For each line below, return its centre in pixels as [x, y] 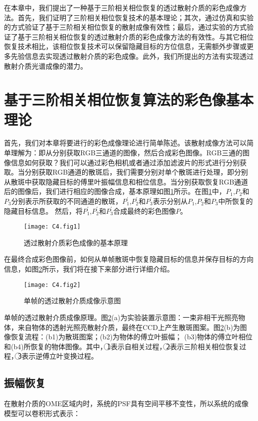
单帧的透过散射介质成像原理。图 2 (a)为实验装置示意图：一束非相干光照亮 [121, 317]
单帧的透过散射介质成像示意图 [72, 301]
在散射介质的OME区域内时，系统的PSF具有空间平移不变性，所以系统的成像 [126, 403]
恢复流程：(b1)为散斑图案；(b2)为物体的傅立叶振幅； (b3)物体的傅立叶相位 [131, 337]
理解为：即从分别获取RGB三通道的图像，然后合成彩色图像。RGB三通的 [127, 153]
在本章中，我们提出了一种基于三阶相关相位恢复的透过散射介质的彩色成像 [122, 7]
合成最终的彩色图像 [144, 210]
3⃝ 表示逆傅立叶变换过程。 [58, 356]
